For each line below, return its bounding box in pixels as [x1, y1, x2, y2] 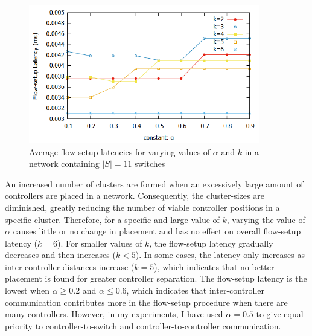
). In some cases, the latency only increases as [135, 248, 305, 261]
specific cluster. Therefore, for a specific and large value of [5, 213, 220, 225]
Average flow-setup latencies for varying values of [29, 145, 211, 158]
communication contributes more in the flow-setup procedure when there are [5, 296, 288, 308]
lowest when [5, 284, 49, 297]
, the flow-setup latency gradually [149, 236, 273, 249]
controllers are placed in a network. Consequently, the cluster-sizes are [5, 189, 264, 202]
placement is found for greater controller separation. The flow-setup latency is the [5, 272, 307, 285]
